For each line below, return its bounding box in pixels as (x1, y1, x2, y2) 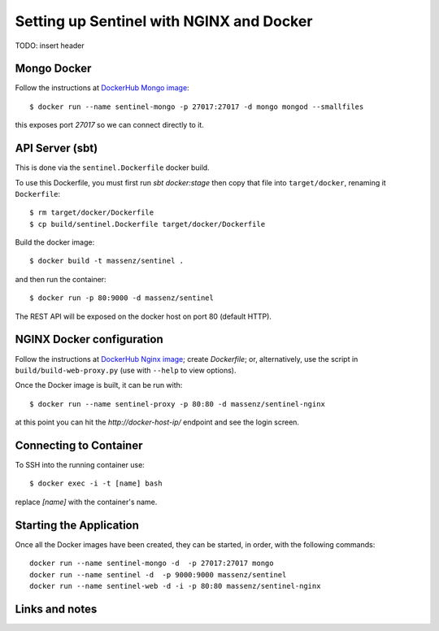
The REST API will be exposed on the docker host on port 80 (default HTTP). (15, 311, 272, 321)
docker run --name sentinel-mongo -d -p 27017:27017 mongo (29, 559, 274, 568)
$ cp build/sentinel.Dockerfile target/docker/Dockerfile (29, 220, 266, 228)
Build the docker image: (15, 237, 95, 247)
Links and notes (15, 602, 98, 616)
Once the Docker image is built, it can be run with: (15, 381, 183, 390)
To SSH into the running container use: (15, 460, 146, 470)
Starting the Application (15, 518, 140, 532)
